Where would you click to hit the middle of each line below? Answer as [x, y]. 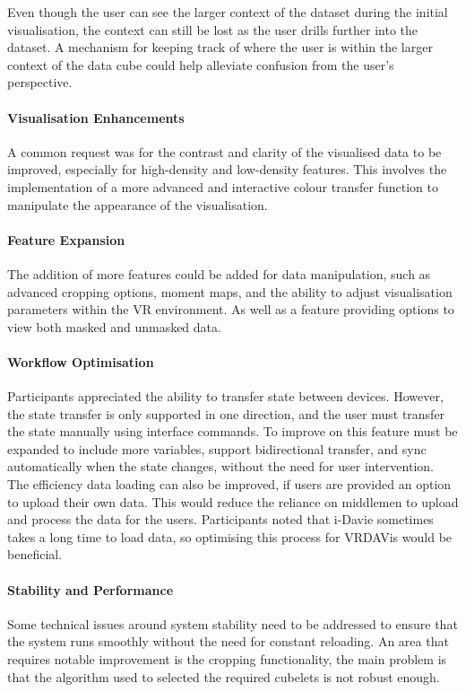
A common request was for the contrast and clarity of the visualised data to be [224, 151]
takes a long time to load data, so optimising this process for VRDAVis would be [230, 536]
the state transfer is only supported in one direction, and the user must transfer [226, 413]
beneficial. [35, 554]
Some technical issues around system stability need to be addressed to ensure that [233, 623]
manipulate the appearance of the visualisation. [138, 204]
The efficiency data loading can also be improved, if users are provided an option [229, 484]
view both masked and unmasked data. [114, 326]
